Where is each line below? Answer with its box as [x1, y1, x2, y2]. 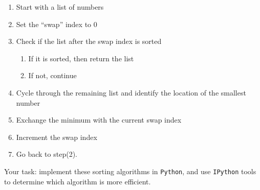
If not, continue [28, 70, 77, 81]
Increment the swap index [16, 131, 97, 142]
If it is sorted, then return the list [28, 53, 134, 63]
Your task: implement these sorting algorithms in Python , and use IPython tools [4, 165, 256, 176]
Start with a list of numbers [16, 2, 104, 12]
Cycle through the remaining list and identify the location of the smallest [16, 87, 246, 98]
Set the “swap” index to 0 [16, 18, 97, 29]
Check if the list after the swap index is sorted [16, 36, 162, 46]
